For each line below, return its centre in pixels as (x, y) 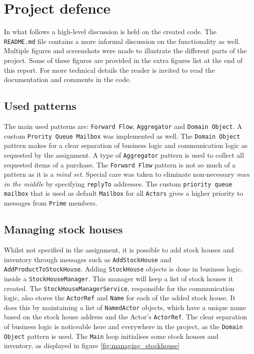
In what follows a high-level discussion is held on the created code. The (110, 31)
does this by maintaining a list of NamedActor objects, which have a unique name (125, 307)
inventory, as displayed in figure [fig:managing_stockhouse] (92, 345)
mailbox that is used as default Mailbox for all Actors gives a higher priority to (124, 193)
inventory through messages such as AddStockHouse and (88, 259)
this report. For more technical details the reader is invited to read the (109, 70)
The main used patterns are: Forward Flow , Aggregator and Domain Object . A (123, 126)
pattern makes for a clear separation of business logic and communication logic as (126, 145)
